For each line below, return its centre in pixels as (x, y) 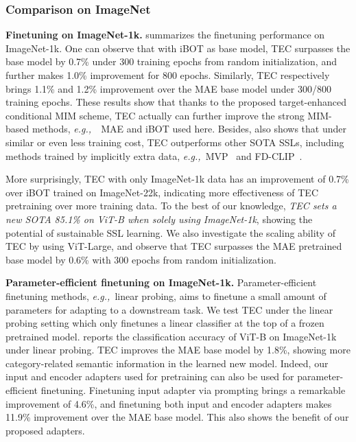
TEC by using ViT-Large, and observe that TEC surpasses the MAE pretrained (174, 246)
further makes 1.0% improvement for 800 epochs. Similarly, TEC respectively (168, 75)
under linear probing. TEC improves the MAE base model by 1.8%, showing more (178, 350)
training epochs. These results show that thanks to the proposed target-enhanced (176, 102)
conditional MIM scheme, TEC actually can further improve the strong (155, 115)
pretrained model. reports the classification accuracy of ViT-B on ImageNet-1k (171, 336)
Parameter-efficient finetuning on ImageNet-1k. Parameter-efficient (161, 282)
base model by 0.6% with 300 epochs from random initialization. (141, 259)
